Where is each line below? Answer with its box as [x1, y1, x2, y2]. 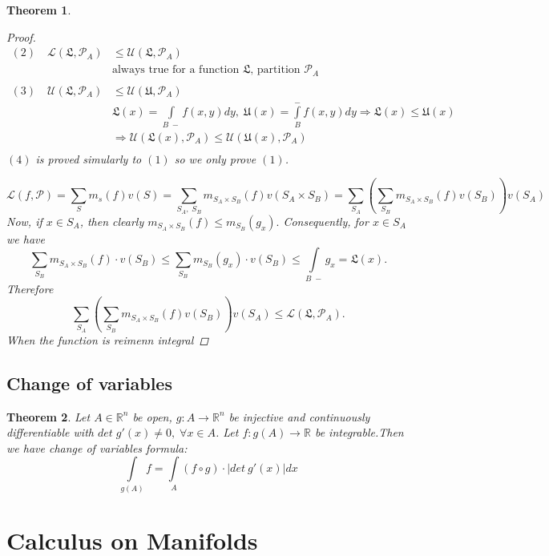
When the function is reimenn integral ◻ [6, 331, 209, 348]
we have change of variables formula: [6, 439, 188, 456]
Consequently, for [283, 212, 369, 229]
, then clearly [79, 212, 144, 229]
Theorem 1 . [6, 2, 71, 18]
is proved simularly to [35, 150, 142, 167]
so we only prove [174, 150, 256, 167]
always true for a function [111, 64, 240, 76]
